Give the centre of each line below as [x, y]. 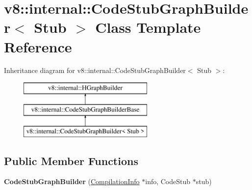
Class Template [148, 27]
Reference [38, 46]
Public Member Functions [71, 161]
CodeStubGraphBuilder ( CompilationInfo [72, 181]
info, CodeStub [168, 181]
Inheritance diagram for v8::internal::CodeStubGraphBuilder [95, 70]
